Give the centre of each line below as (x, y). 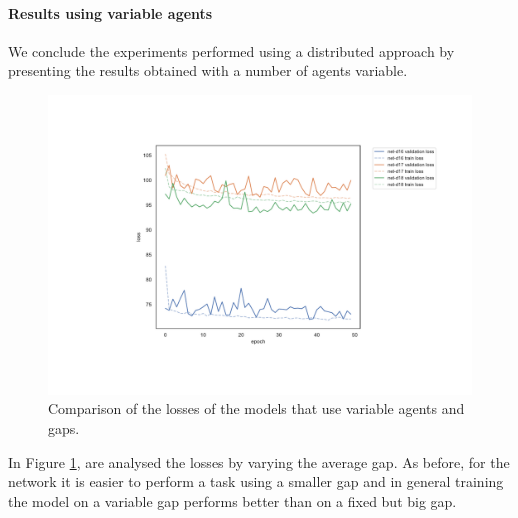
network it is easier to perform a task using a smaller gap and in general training (256, 481)
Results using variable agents (110, 12)
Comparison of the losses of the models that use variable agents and (256, 408)
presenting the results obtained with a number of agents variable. (208, 70)
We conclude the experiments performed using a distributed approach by (231, 50)
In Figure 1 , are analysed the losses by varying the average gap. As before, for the (259, 461)
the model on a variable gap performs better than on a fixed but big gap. (232, 500)
